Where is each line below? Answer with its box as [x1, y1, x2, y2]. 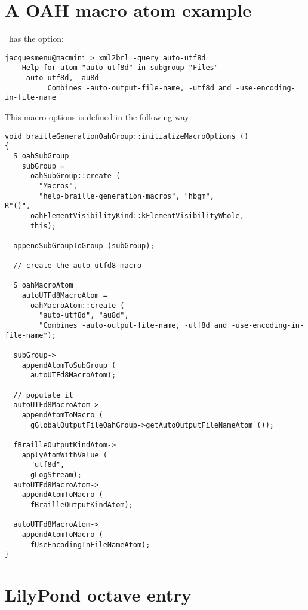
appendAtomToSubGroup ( [21, 361, 116, 370]
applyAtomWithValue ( [21, 450, 107, 459]
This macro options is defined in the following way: [5, 111, 192, 123]
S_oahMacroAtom [13, 281, 73, 290]
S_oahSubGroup [13, 151, 69, 160]
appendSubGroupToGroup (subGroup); [13, 241, 155, 250]
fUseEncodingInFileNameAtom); [30, 540, 150, 549]
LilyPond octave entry [5, 582, 192, 606]
